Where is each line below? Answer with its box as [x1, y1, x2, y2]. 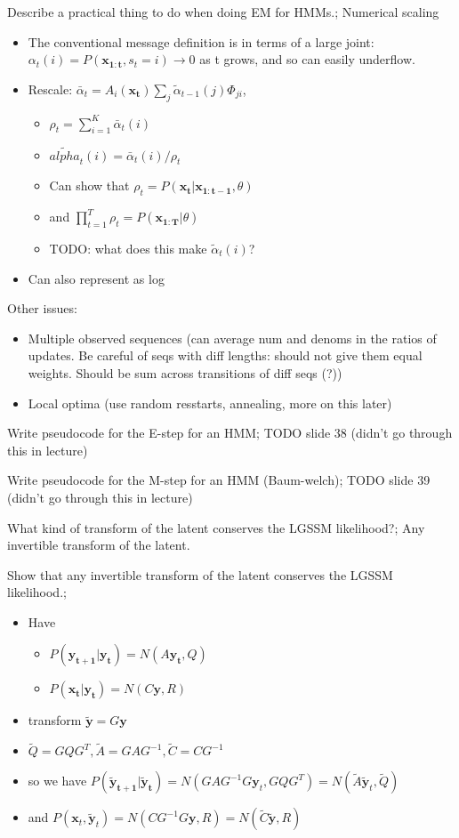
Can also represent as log [28, 269, 165, 287]
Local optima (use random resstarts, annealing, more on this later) [28, 393, 392, 412]
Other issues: [7, 299, 77, 318]
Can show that [49, 176, 130, 195]
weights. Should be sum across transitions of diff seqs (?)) [28, 363, 342, 382]
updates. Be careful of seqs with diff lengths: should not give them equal [28, 346, 423, 365]
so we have [28, 771, 87, 790]
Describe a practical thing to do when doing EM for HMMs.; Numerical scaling [7, 3, 439, 20]
